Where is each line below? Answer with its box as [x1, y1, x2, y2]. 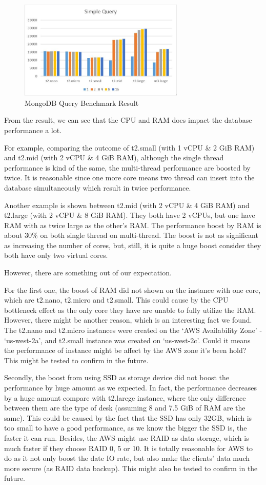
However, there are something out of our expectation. [4, 267, 172, 278]
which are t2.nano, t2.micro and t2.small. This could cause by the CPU [4, 294, 229, 305]
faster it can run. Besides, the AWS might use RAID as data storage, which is [4, 432, 249, 443]
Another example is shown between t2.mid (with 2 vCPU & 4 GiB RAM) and [4, 199, 250, 210]
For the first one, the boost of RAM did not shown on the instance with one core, [4, 284, 261, 295]
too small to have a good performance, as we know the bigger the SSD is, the [4, 422, 247, 433]
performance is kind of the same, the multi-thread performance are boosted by [4, 162, 251, 173]
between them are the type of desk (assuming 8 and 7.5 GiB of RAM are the [4, 402, 245, 413]
